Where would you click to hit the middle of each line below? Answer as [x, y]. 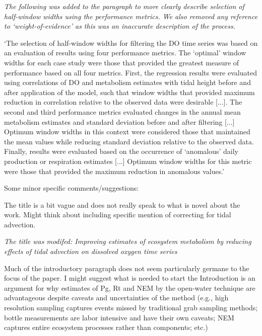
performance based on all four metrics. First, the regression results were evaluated [130, 72]
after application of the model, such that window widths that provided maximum [129, 92]
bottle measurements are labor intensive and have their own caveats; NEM [119, 317]
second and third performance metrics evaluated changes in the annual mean [122, 111]
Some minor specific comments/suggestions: [72, 188]
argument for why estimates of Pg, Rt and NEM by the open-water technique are [130, 287]
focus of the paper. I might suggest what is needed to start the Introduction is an [130, 278]
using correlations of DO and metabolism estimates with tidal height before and [127, 82]
